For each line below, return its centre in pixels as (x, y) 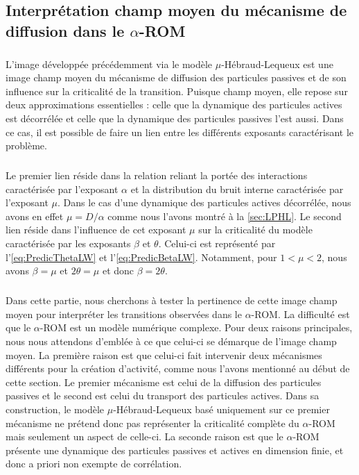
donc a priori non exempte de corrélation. (94, 464)
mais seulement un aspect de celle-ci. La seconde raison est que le (145, 436)
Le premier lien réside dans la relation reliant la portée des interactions (157, 175)
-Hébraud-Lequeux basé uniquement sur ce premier (221, 409)
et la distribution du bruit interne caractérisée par (237, 189)
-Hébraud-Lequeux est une (277, 64)
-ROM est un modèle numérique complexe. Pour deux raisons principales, (196, 327)
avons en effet (35, 216)
